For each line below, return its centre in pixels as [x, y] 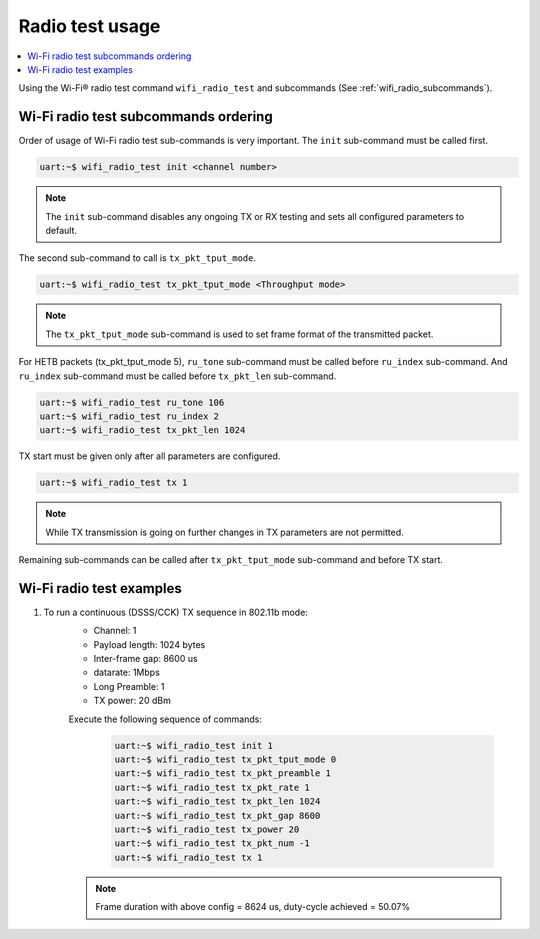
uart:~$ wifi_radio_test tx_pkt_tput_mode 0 [225, 759]
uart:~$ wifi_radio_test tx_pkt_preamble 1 [223, 773]
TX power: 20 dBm [132, 701]
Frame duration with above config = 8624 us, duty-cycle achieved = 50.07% [252, 907]
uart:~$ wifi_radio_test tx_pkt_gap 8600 [217, 815]
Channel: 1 [115, 631]
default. [61, 230]
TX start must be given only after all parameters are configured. [149, 456]
